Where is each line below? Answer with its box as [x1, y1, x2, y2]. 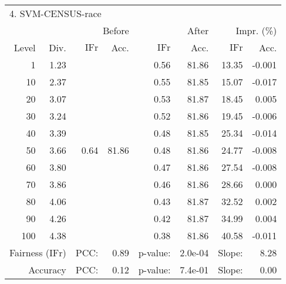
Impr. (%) [235, 24, 277, 37]
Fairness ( [9, 246, 50, 259]
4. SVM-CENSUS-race [9, 6, 102, 20]
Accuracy [28, 263, 66, 276]
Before [102, 24, 129, 37]
